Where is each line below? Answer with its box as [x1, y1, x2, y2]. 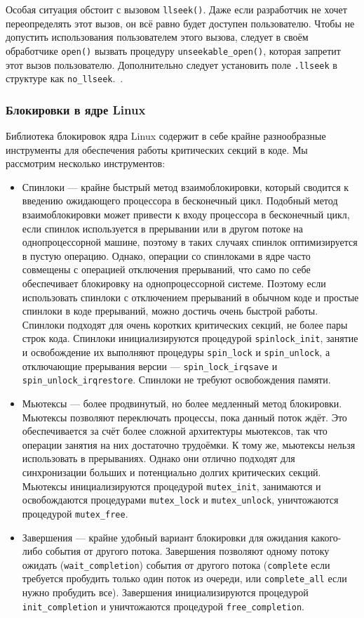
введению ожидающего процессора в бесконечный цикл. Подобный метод [22, 193, 338, 208]
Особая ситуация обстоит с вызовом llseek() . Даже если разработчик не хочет [6, 2, 347, 16]
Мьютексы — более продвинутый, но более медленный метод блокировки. [22, 395, 342, 410]
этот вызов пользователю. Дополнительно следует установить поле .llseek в [6, 57, 337, 72]
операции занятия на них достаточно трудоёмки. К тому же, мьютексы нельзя [22, 437, 356, 452]
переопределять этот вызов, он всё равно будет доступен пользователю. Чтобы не [6, 15, 355, 30]
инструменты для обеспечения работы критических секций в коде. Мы [6, 142, 308, 157]
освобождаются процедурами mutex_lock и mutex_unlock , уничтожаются [22, 492, 339, 507]
